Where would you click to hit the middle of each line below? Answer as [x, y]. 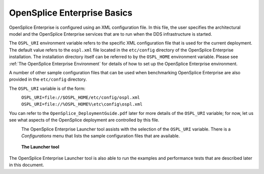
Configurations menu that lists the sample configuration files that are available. [101, 136]
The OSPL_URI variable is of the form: [47, 88]
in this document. [26, 165]
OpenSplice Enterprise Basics [71, 13]
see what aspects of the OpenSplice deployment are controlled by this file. [84, 120]
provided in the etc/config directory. [48, 79]
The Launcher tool [40, 147]
